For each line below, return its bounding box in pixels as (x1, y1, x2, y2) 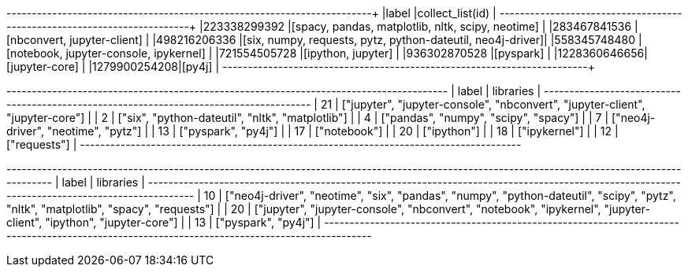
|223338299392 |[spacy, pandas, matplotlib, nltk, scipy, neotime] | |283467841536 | (199, 20, 638, 33)
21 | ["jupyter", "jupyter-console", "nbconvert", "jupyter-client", (320, 98, 645, 111)
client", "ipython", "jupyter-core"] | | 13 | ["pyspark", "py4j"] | (6, 216, 322, 229)
